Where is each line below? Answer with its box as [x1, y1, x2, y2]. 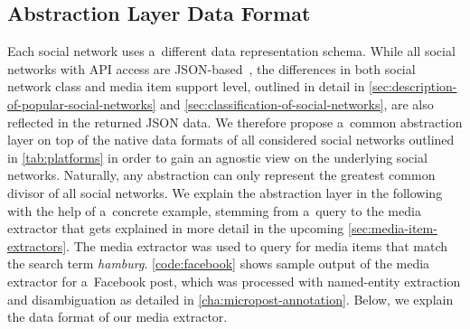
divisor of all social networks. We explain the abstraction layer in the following [7, 183, 443, 202]
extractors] [7, 236, 67, 255]
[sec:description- [369, 77, 457, 96]
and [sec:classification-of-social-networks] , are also [160, 94, 434, 113]
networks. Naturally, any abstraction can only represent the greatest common [7, 165, 436, 184]
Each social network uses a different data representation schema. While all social [7, 42, 456, 61]
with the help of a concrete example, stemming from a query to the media [7, 201, 421, 220]
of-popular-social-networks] [7, 94, 156, 113]
